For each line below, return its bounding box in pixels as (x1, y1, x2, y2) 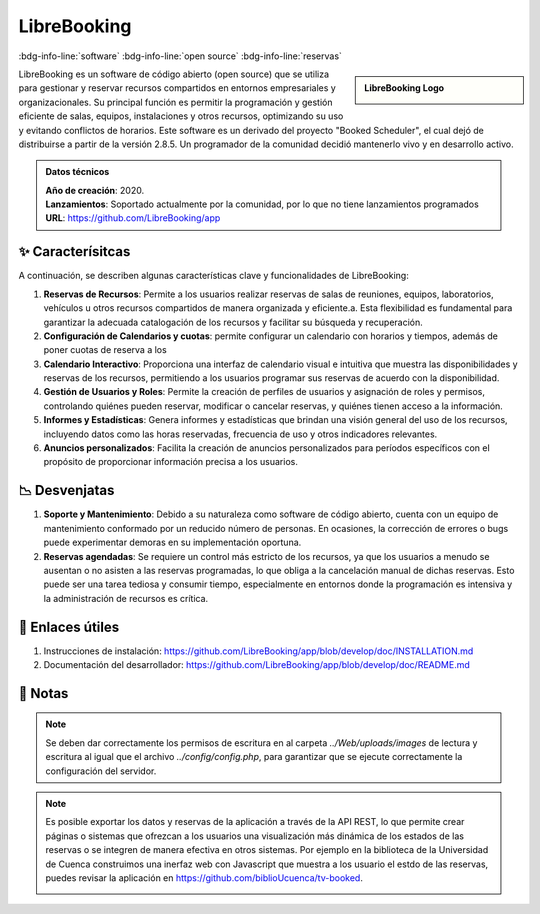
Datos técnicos (45, 166, 110, 178)
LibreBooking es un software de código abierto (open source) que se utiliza (18, 68, 330, 80)
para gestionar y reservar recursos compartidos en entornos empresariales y (18, 82, 337, 94)
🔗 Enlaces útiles (18, 618, 120, 635)
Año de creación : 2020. (45, 184, 145, 196)
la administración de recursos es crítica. (43, 592, 209, 604)
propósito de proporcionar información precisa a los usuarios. (43, 456, 299, 468)
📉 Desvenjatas (18, 482, 115, 499)
